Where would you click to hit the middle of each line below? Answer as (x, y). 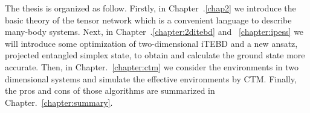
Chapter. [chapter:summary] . (59, 102)
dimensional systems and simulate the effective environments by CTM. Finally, (151, 78)
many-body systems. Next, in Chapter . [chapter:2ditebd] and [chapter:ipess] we (154, 32)
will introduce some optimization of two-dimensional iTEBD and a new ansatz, (151, 43)
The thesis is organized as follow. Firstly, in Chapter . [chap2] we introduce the (150, 8)
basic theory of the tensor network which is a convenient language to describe (148, 20)
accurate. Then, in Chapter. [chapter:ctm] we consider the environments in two (152, 66)
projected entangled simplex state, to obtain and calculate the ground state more (155, 55)
